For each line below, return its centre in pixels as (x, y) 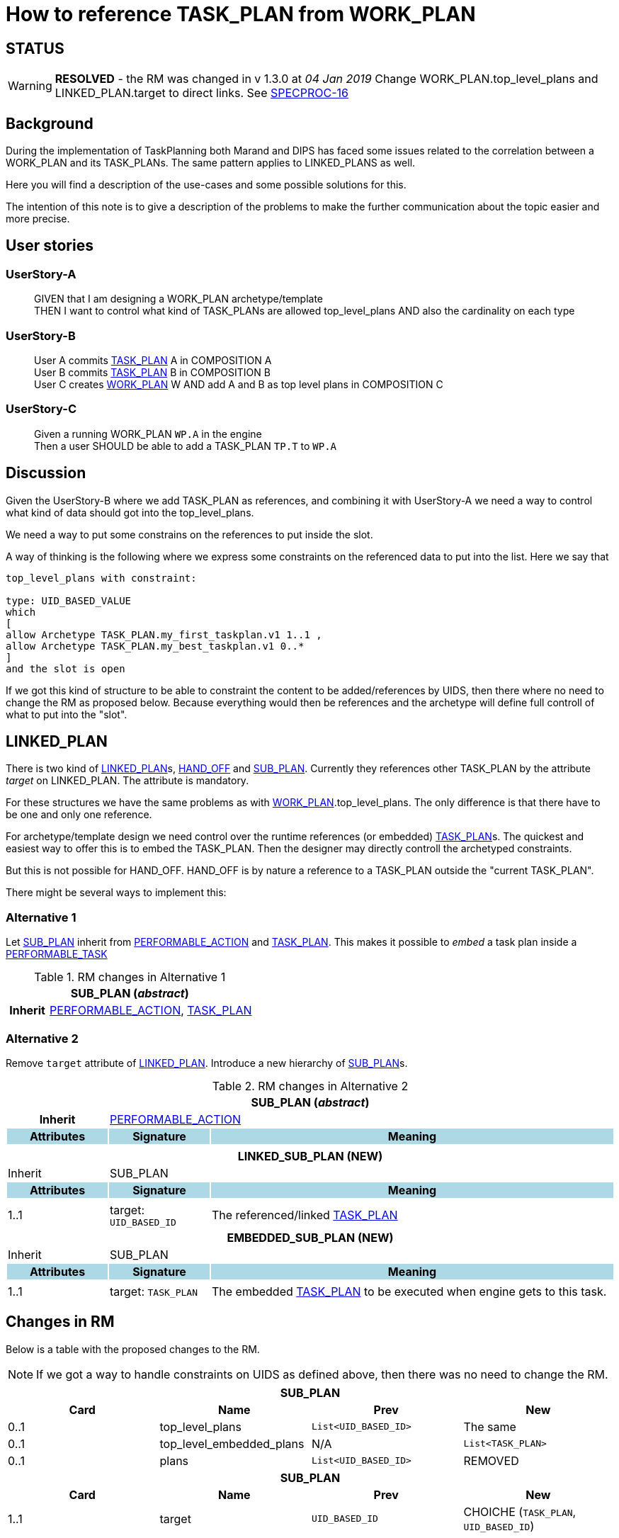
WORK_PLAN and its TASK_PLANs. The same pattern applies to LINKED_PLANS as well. (211, 163)
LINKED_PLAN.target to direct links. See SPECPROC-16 (202, 93)
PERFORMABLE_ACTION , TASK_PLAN (151, 1011)
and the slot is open (66, 668)
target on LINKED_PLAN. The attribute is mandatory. (127, 781)
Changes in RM (60, 1322)
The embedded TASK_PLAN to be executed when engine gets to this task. (409, 1291)
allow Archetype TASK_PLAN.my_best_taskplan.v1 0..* (155, 646)
